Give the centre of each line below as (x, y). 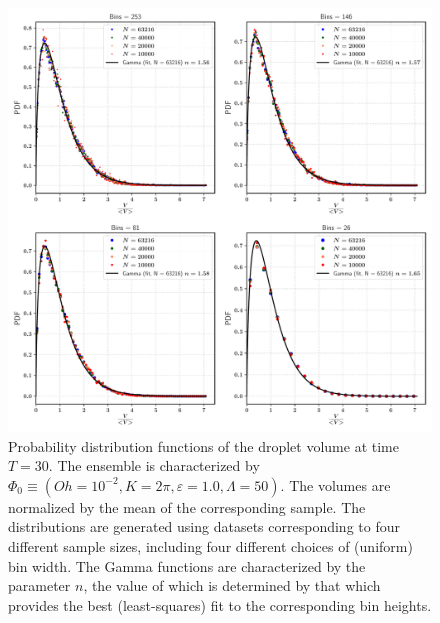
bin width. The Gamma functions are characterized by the (187, 565)
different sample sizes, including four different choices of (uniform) (210, 545)
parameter (39, 585)
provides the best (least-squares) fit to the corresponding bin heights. (220, 604)
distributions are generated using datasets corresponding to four (204, 526)
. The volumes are (335, 484)
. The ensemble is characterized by (154, 465)
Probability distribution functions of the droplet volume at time (203, 445)
